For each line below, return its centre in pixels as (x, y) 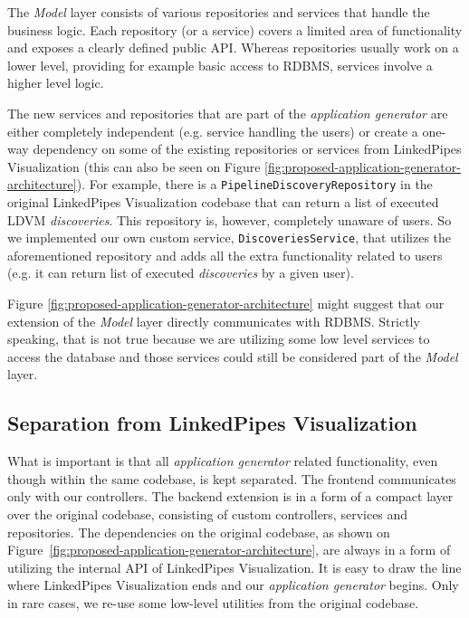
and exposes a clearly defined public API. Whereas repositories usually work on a (233, 48)
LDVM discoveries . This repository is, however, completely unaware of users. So (230, 219)
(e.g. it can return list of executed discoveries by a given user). (181, 273)
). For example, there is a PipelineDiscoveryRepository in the (254, 184)
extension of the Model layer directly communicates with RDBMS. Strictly (214, 321)
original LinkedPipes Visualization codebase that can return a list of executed (223, 202)
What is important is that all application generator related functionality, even (223, 461)
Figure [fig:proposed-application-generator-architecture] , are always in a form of (229, 550)
